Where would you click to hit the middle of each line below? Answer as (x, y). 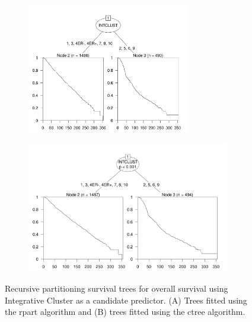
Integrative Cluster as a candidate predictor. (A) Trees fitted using (126, 300)
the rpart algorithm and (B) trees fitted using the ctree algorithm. (125, 312)
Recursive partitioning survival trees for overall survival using (117, 288)
